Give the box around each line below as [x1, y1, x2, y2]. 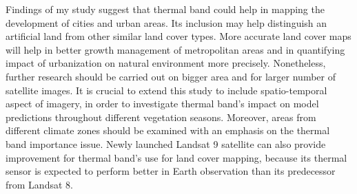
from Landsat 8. [6, 177, 73, 191]
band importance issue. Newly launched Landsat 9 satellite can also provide [6, 136, 326, 151]
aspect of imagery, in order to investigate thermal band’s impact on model [6, 96, 319, 111]
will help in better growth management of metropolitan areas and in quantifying [6, 42, 345, 56]
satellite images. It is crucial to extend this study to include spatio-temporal [6, 83, 327, 97]
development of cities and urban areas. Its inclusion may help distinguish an [6, 15, 327, 30]
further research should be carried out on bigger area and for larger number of [6, 69, 336, 83]
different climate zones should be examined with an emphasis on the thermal [6, 123, 330, 138]
